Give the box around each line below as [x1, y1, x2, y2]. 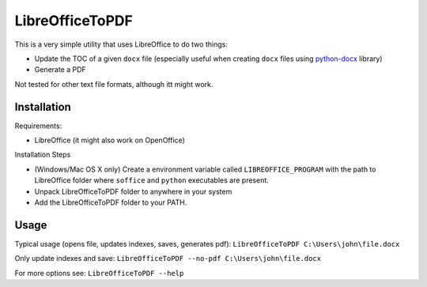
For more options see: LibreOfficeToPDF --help [14, 268, 184, 278]
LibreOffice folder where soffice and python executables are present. [34, 176, 269, 185]
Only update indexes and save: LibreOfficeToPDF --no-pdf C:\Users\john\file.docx [14, 254, 322, 263]
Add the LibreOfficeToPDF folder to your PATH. [34, 198, 187, 207]
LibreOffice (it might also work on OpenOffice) [34, 135, 186, 145]
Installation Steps [14, 150, 71, 160]
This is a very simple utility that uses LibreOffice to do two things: [14, 40, 229, 49]
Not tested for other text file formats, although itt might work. [14, 79, 213, 89]
